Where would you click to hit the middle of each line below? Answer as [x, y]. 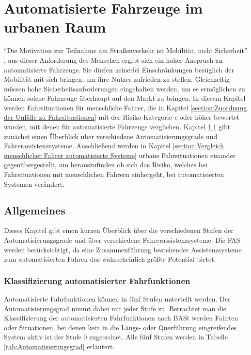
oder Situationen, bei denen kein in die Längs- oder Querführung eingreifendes [120, 327]
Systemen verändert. [34, 184]
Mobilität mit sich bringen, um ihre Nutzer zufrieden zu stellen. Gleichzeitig [117, 79]
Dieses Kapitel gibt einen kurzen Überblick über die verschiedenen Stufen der [119, 230]
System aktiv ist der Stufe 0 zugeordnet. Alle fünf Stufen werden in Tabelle [116, 337]
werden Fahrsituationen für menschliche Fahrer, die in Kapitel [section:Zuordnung [125, 107]
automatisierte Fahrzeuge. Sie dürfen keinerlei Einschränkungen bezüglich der [119, 69]
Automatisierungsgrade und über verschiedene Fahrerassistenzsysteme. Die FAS [122, 240]
